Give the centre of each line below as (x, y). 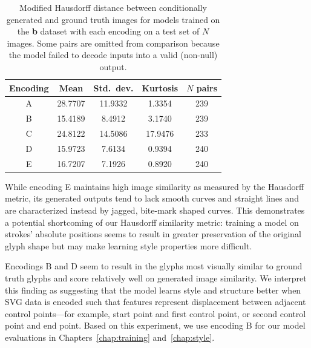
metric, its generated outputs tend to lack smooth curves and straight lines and (152, 198)
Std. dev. (113, 87)
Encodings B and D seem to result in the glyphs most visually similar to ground (154, 266)
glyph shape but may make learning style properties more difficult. (129, 245)
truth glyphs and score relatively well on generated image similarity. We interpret (156, 278)
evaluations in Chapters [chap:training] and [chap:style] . (110, 337)
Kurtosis (160, 87)
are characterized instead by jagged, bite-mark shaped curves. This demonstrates (155, 210)
